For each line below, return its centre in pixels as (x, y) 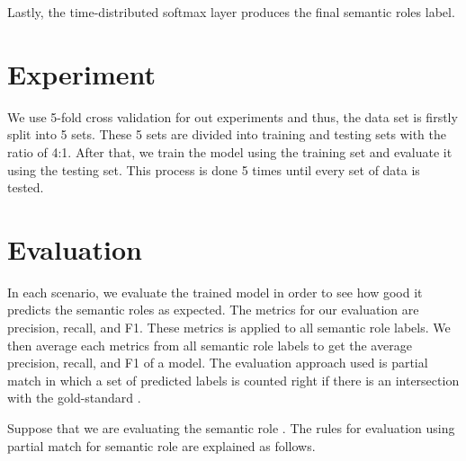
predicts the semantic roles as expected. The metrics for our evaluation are (213, 310)
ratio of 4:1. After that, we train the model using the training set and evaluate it (230, 151)
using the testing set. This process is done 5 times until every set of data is (214, 169)
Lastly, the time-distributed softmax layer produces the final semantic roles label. (231, 12)
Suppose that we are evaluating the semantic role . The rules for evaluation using (231, 427)
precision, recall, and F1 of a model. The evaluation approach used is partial (218, 363)
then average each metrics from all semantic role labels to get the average (210, 345)
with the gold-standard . (74, 398)
